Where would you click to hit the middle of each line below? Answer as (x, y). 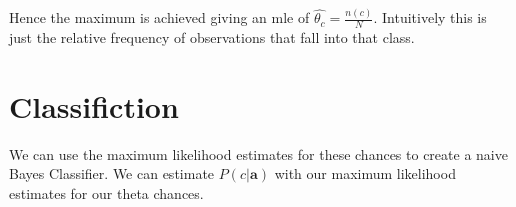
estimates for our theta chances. (106, 193)
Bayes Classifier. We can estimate (112, 173)
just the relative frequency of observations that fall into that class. (212, 37)
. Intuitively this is (430, 17)
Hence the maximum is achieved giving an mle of (159, 17)
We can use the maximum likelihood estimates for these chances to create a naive (258, 153)
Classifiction (94, 105)
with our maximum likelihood (365, 173)
